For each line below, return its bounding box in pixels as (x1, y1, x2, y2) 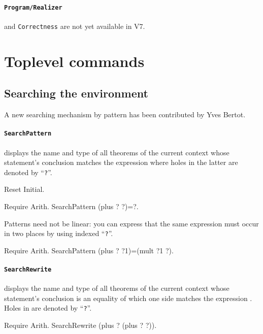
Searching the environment (4, 85, 148, 101)
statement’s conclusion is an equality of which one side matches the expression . (4, 292, 252, 303)
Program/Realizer (4, 4, 62, 11)
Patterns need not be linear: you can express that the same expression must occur (4, 218, 259, 228)
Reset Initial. (4, 184, 45, 194)
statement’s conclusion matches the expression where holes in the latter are (4, 157, 238, 168)
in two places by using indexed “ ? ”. (4, 228, 113, 239)
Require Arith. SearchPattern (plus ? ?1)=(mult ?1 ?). (4, 245, 174, 255)
